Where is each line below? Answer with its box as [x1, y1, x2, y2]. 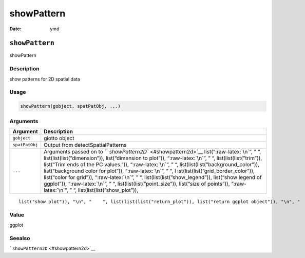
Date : [9, 26, 22, 32]
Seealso [9, 234, 30, 242]
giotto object [44, 134, 74, 142]
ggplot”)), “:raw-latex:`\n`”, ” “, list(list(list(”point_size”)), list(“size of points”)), [44, 180, 231, 187]
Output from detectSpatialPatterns [44, 141, 127, 148]
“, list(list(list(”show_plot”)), [73, 186, 139, 193]
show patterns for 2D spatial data [9, 76, 81, 82]
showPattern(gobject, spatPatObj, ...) [20, 103, 121, 109]
